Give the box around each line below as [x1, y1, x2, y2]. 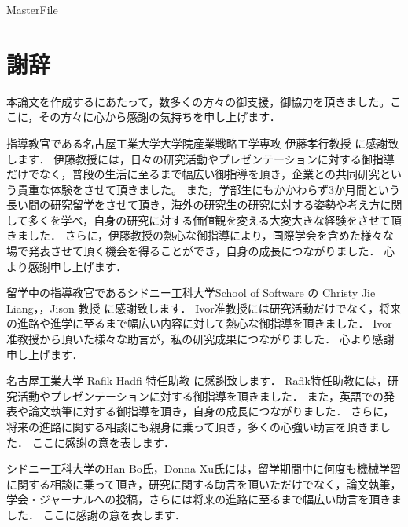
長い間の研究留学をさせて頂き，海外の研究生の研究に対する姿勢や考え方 [6, 196, 380, 213]
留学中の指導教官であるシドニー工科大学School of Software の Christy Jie [6, 284, 376, 301]
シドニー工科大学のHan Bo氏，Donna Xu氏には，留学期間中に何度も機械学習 [6, 460, 402, 477]
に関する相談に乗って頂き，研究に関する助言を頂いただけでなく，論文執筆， [6, 475, 402, 492]
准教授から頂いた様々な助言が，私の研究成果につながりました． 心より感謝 [6, 331, 395, 347]
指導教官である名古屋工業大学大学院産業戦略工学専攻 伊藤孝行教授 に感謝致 [6, 134, 399, 151]
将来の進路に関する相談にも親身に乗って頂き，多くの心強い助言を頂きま [6, 419, 380, 434]
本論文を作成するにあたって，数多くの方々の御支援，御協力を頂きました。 [6, 93, 391, 109]
